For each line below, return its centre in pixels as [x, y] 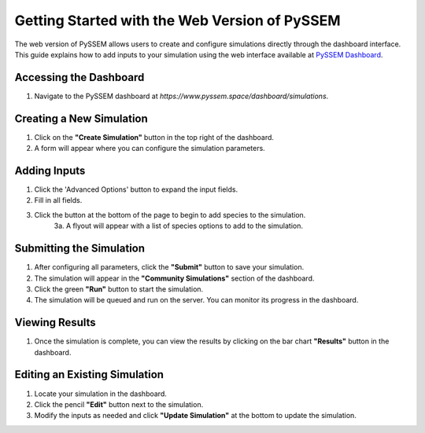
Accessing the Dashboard [79, 77]
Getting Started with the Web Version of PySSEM [178, 20]
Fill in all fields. [58, 200]
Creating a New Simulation [81, 118]
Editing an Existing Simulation [89, 374]
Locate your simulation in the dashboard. [100, 394]
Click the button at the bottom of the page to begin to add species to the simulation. [170, 215]
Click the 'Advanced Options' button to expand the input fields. [136, 189]
